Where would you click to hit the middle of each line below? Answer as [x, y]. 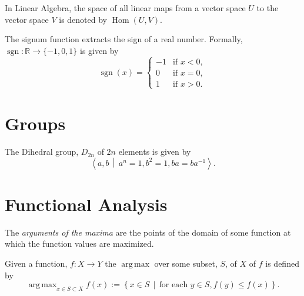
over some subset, [186, 263]
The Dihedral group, [42, 152]
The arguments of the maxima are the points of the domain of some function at [148, 232]
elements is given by [155, 152]
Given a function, [36, 263]
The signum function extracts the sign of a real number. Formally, [124, 39]
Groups [35, 123]
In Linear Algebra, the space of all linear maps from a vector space [125, 8]
